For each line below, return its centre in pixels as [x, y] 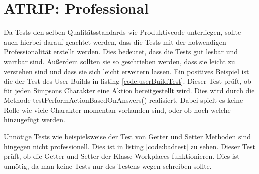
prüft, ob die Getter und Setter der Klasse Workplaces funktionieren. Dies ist [122, 156]
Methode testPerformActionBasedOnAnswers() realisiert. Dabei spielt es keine [124, 100]
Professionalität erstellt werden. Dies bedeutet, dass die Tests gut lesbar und [121, 51]
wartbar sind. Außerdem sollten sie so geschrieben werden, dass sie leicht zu [120, 61]
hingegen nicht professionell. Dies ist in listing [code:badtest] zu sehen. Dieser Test [129, 146]
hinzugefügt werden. [35, 120]
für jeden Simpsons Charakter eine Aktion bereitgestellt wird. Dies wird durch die [129, 90]
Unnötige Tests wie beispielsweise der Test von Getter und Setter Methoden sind [127, 136]
